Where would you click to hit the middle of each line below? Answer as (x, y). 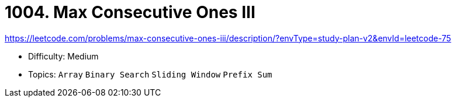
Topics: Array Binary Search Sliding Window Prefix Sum (150, 74)
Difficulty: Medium (63, 56)
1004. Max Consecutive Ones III (130, 12)
